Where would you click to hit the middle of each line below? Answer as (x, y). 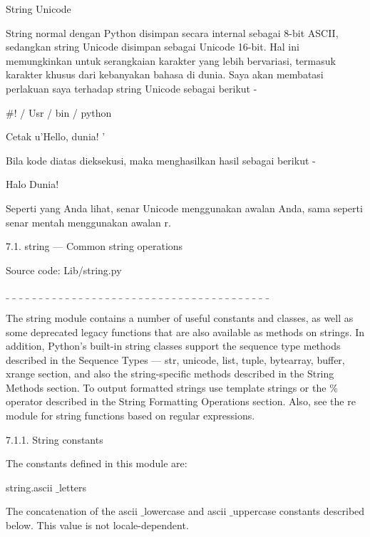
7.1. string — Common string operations (94, 246)
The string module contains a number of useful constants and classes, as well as (180, 317)
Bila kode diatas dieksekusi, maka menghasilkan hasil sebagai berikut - (161, 160)
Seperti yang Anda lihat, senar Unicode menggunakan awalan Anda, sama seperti (184, 208)
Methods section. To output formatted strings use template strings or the (166, 387)
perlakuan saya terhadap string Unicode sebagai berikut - (132, 88)
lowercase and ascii (185, 511)
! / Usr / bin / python (63, 112)
